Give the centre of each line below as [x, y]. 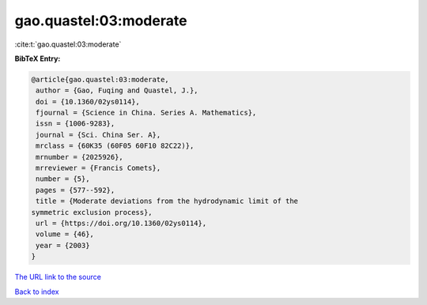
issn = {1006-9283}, [76, 124]
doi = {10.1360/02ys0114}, [88, 102]
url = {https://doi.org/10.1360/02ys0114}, [121, 223]
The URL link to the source [58, 277]
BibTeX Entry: [38, 58]
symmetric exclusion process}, [92, 212]
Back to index [37, 292]
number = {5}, [63, 179]
